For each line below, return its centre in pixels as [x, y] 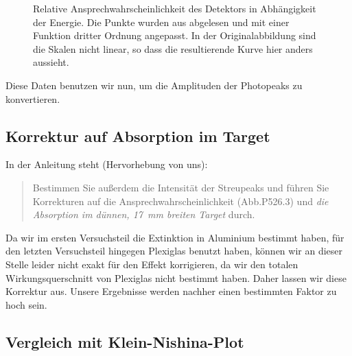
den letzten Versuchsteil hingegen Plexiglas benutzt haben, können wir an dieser [174, 251]
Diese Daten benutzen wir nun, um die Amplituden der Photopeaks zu [154, 85]
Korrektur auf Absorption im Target [138, 135]
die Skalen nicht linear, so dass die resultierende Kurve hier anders [173, 48]
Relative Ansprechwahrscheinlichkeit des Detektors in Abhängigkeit [175, 8]
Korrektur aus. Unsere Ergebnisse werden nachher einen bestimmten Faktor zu [171, 291]
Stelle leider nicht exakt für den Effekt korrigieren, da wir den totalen [152, 264]
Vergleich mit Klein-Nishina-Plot [125, 341]
